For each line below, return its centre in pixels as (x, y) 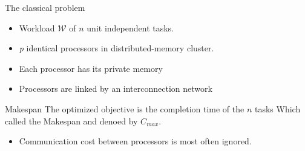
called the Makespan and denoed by (71, 120)
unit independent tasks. (130, 27)
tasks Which (277, 108)
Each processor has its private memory (91, 68)
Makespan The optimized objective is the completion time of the (125, 108)
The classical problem (45, 7)
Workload (37, 27)
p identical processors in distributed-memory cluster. (116, 48)
